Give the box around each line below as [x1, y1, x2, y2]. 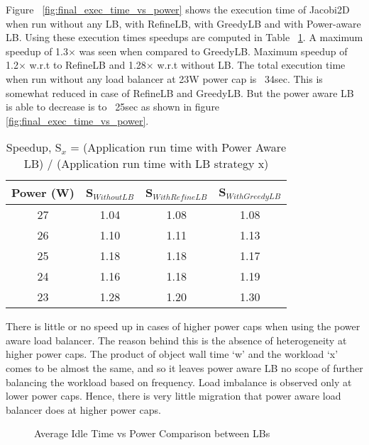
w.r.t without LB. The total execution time [157, 57, 346, 72]
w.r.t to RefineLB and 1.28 [29, 57, 146, 72]
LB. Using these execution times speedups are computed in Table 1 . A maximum [6, 30, 363, 45]
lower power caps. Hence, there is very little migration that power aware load [6, 388, 341, 403]
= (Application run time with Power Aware [70, 139, 287, 156]
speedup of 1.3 [6, 43, 68, 58]
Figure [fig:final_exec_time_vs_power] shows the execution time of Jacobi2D [6, 2, 350, 16]
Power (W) [11, 184, 75, 201]
